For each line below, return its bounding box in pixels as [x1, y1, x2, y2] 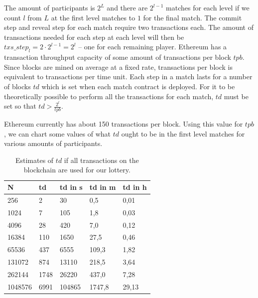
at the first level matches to [51, 12, 135, 22]
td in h [123, 182, 147, 192]
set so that [4, 101, 36, 111]
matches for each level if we [166, 2, 250, 12]
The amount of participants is [4, 2, 95, 12]
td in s [60, 182, 83, 192]
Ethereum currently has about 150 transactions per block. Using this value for [4, 119, 243, 129]
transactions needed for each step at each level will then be [4, 31, 184, 42]
